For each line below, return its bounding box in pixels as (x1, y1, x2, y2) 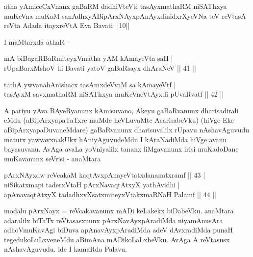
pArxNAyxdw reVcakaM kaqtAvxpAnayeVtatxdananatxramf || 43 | (4, 170, 205, 180)
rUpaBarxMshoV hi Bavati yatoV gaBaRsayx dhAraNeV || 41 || (4, 62, 196, 73)
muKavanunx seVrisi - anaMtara (4, 153, 101, 163)
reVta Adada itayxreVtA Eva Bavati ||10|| (4, 20, 130, 30)
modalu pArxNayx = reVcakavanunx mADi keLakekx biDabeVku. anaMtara (4, 206, 234, 216)
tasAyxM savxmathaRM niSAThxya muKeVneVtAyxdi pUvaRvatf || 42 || (4, 89, 224, 99)
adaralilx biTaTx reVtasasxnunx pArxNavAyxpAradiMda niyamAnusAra (4, 215, 223, 225)
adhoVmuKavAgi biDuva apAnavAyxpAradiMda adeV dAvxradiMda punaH (4, 225, 233, 235)
